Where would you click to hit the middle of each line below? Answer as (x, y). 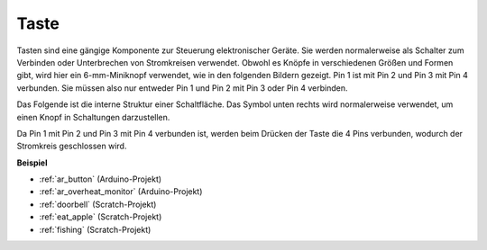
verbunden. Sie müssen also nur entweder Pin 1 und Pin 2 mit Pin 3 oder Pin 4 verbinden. (182, 88)
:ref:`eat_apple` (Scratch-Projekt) (101, 217)
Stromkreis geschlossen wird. (72, 146)
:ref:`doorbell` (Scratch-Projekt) (98, 204)
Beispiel (32, 163)
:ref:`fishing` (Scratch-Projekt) (95, 229)
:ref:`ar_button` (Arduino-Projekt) (101, 179)
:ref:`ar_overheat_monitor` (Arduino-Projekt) (121, 192)
